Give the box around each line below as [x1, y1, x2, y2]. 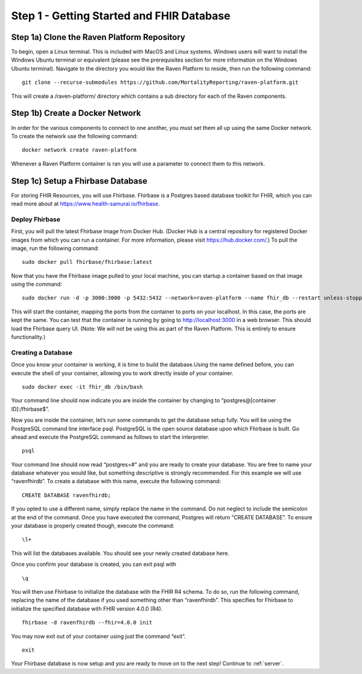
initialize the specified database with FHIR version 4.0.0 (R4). [11, 605, 163, 612]
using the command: [11, 281, 63, 288]
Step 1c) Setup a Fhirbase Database [11, 176, 148, 186]
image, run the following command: [11, 245, 100, 252]
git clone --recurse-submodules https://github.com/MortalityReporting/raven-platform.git [22, 79, 299, 86]
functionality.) [11, 333, 46, 341]
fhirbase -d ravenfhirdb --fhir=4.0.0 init [22, 619, 153, 626]
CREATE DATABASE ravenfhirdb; [22, 492, 112, 498]
